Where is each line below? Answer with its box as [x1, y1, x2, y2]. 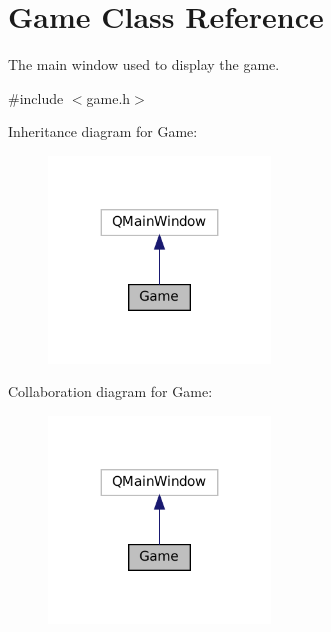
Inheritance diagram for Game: [8, 121, 198, 142]
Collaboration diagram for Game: [8, 381, 213, 402]
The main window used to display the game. [8, 54, 280, 75]
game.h [86, 87, 131, 108]
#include [8, 87, 64, 108]
